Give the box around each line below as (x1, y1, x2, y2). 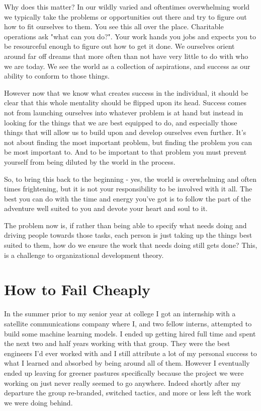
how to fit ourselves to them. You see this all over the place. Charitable (4, 21, 224, 32)
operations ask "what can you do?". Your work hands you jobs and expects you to (4, 31, 256, 41)
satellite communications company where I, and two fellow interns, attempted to (4, 318, 252, 328)
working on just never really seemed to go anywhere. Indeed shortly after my (4, 377, 241, 388)
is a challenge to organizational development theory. (4, 249, 164, 260)
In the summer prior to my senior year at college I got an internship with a (4, 308, 236, 319)
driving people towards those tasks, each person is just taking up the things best (4, 230, 252, 240)
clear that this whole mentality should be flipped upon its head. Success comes (4, 97, 246, 108)
